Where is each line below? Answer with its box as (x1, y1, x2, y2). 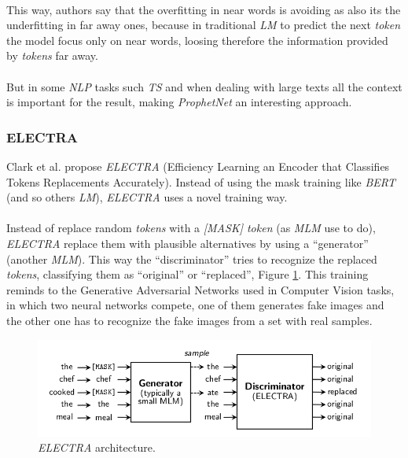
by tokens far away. (6, 47, 98, 64)
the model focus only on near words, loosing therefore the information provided (6, 31, 388, 48)
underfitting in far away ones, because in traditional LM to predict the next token (6, 17, 401, 33)
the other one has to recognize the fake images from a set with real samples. (6, 312, 373, 328)
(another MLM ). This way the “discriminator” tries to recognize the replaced (6, 250, 377, 267)
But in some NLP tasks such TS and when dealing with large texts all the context (6, 78, 402, 94)
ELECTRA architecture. (38, 439, 156, 456)
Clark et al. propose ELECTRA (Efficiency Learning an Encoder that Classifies (6, 157, 390, 174)
